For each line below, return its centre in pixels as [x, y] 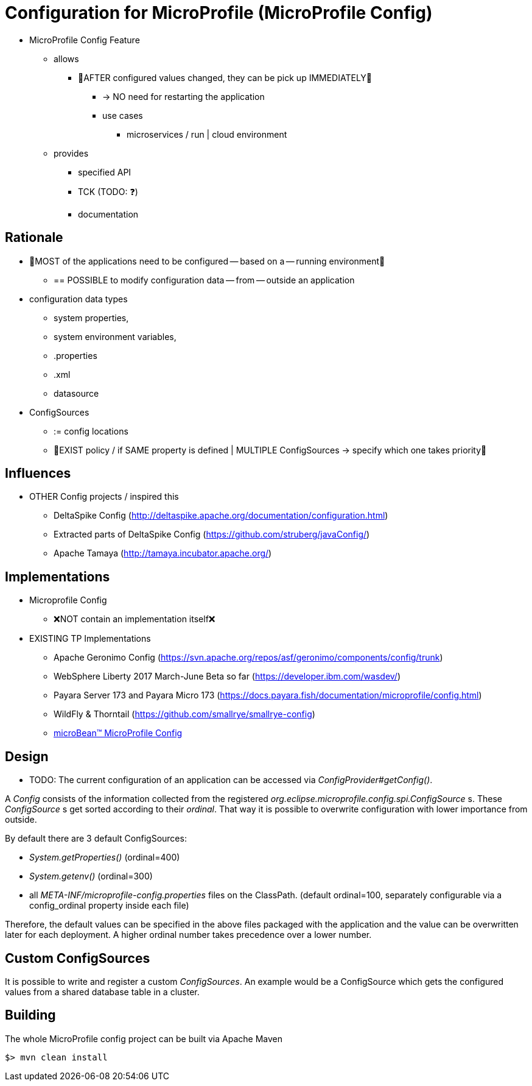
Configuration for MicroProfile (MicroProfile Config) [219, 13]
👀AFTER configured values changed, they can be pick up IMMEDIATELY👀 [225, 77]
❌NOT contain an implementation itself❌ [135, 619]
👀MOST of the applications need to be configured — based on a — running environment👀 [207, 261]
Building [30, 1015]
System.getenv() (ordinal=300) [91, 876]
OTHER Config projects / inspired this [104, 497]
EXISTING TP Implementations [90, 639]
